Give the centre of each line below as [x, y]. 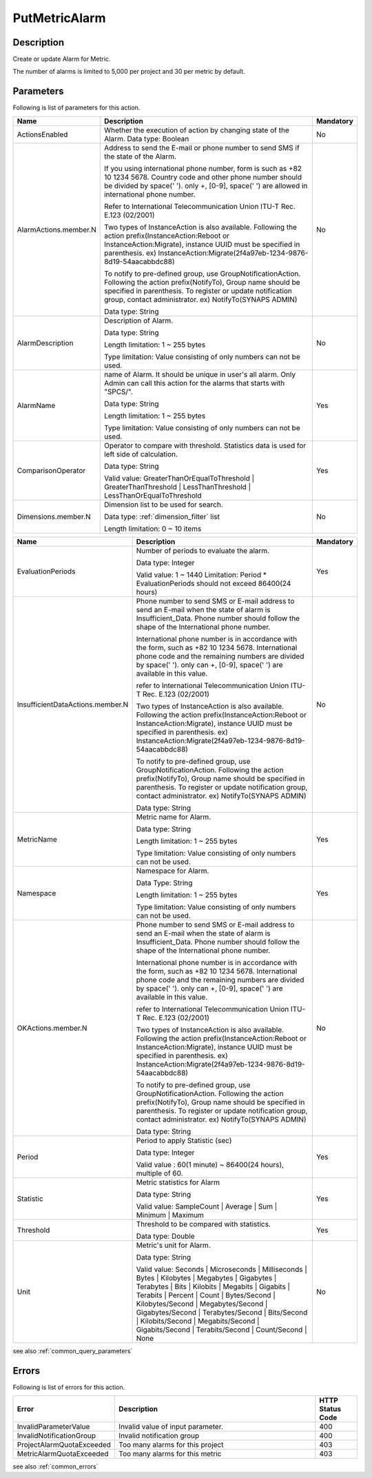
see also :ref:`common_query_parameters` [73, 1350]
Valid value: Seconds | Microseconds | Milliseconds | [221, 1269]
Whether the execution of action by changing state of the [196, 130]
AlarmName [36, 405]
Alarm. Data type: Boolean [146, 139]
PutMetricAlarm [59, 18]
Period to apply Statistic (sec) [184, 1140]
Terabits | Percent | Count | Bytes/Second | [206, 1295]
